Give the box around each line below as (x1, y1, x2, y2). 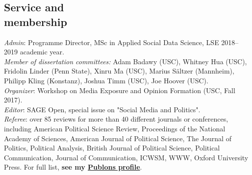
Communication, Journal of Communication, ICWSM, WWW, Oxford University (4, 152, 249, 162)
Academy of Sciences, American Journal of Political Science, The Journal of (4, 133, 231, 143)
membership (4, 14, 67, 29)
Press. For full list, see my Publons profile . (4, 162, 142, 172)
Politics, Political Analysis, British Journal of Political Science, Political (4, 143, 220, 153)
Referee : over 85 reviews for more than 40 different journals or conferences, (4, 114, 228, 124)
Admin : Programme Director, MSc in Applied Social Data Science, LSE (4, 37, 219, 47)
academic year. (20, 47, 64, 57)
